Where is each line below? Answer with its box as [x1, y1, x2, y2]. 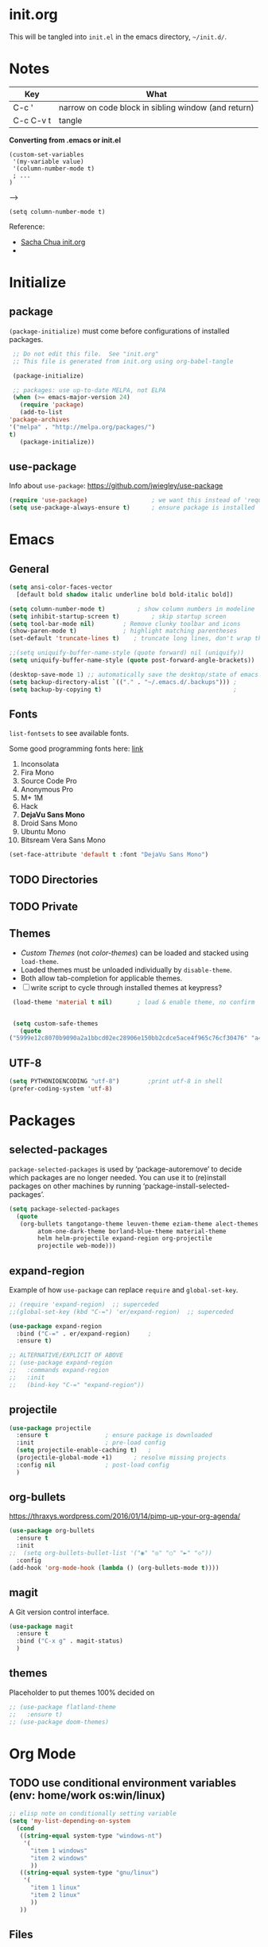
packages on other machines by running [9, 1181, 142, 1191]
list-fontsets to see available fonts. [9, 729, 130, 738]
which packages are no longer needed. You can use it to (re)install [9, 1172, 227, 1182]
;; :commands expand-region [9, 1366, 110, 1374]
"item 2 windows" [29, 1854, 88, 1862]
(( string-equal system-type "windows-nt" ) [19, 1832, 162, 1840]
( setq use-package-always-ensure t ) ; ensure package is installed [9, 503, 255, 512]
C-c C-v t [13, 115, 52, 126]
